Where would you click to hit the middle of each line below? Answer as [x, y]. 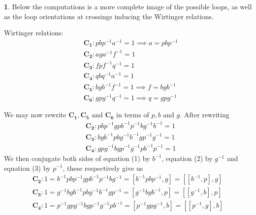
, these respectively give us [103, 168]
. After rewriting [205, 115]
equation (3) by [27, 168]
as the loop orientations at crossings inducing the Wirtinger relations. [109, 16]
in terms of [133, 115]
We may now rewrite [35, 115]
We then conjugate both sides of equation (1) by [77, 158]
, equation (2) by [187, 158]
